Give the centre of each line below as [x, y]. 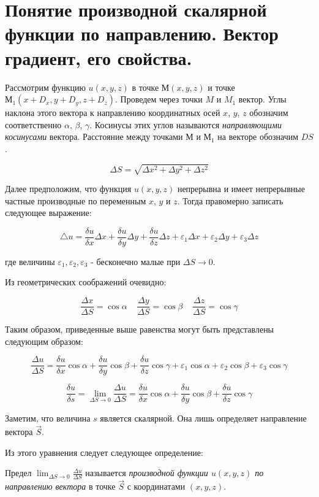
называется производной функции [147, 473]
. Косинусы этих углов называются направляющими [186, 124]
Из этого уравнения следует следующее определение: [104, 452]
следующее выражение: [48, 213]
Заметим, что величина [48, 418]
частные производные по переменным [76, 200]
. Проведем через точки [159, 99]
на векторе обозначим [258, 137]
